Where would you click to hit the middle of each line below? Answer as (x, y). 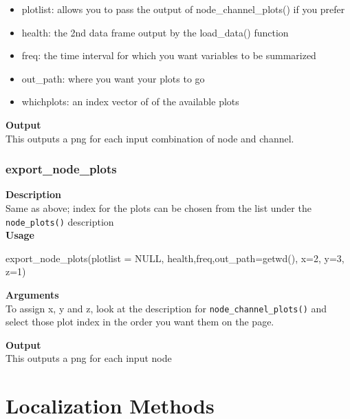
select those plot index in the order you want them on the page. (140, 322)
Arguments (32, 294)
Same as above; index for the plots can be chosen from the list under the (158, 207)
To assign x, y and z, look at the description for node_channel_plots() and (166, 308)
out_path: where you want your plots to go (113, 78)
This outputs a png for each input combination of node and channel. (150, 138)
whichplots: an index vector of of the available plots (130, 101)
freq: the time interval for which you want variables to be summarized (169, 55)
